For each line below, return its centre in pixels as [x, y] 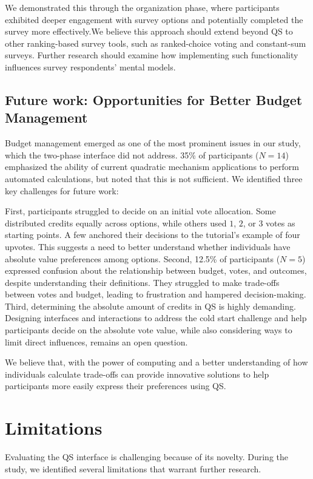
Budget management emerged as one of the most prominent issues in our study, [153, 143]
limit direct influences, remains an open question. [96, 341]
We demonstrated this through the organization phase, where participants [142, 7]
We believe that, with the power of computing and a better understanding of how [156, 362]
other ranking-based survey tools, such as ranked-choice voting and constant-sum [156, 43]
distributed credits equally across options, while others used [116, 223]
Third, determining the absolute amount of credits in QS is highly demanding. [150, 306]
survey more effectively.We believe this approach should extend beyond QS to [149, 31]
